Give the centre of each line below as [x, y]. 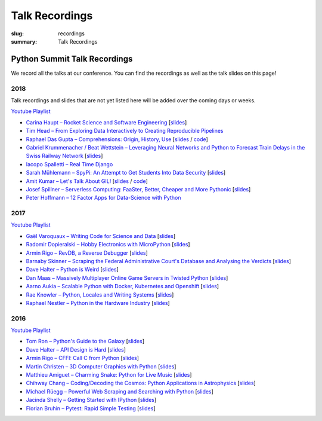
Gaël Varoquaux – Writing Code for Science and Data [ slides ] [101, 236]
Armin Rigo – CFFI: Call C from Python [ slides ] [83, 358]
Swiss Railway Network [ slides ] [64, 156]
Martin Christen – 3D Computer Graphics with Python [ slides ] [101, 366]
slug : [17, 33]
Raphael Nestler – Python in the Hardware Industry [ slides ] [98, 303]
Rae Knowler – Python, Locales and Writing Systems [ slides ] [100, 295]
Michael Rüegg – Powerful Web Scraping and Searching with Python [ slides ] [120, 391]
